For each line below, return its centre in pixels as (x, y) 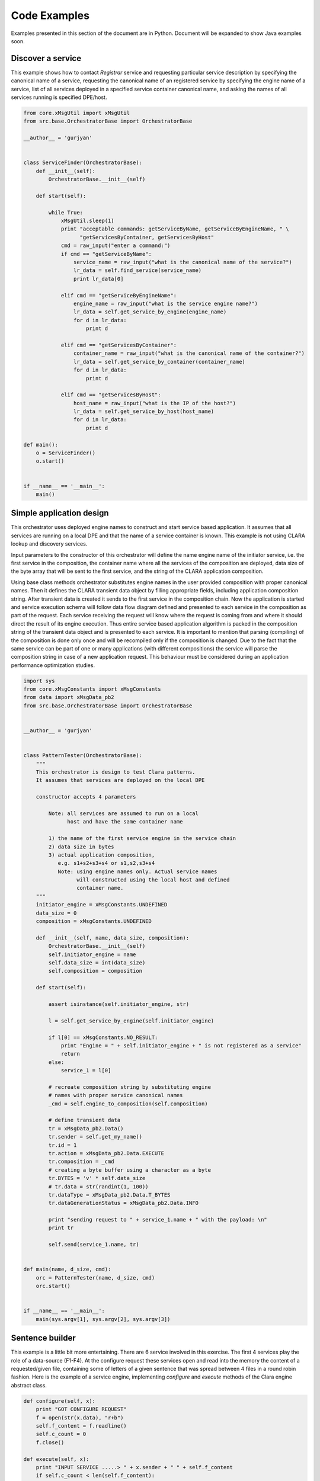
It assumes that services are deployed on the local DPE (120, 780)
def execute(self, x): (56, 1459)
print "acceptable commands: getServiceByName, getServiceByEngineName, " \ (175, 229)
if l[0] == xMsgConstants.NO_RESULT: (103, 1037)
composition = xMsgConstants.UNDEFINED (94, 921)
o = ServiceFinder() (66, 453)
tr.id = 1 (63, 1145)
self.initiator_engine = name (92, 954)
